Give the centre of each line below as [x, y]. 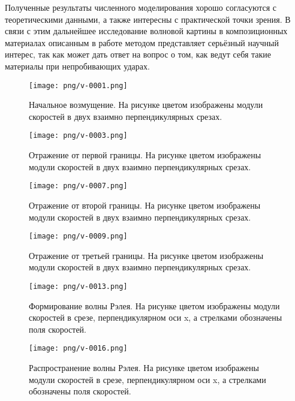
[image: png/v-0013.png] [78, 286]
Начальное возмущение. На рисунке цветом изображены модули [146, 105]
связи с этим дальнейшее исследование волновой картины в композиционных [146, 31]
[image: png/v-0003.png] [78, 136]
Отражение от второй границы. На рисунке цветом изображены [145, 205]
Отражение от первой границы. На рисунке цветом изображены [145, 155]
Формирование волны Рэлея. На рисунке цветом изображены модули [154, 305]
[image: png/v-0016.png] [78, 349]
